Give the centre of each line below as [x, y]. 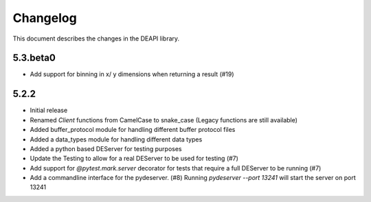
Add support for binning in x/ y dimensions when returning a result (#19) [132, 74]
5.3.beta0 [34, 58]
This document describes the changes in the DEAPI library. [96, 38]
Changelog [45, 18]
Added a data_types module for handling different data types [116, 139]
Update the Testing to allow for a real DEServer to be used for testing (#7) [134, 159]
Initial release [49, 111]
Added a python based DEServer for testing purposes [106, 148]
